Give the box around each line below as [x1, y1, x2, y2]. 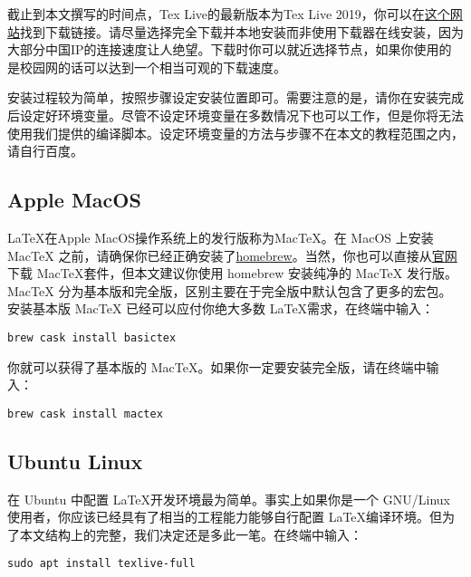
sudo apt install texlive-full [7, 557, 196, 571]
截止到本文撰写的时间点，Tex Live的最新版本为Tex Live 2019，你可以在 [7, 5, 425, 23]
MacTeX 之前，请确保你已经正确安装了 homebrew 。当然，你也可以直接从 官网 [7, 245, 457, 264]
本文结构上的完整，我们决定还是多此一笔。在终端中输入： [19, 524, 362, 543]
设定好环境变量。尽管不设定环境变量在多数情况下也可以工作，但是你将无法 [19, 105, 464, 124]
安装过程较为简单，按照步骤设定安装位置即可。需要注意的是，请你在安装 [7, 88, 438, 107]
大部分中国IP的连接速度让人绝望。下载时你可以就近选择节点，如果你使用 [7, 40, 439, 59]
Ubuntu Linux [7, 447, 143, 475]
